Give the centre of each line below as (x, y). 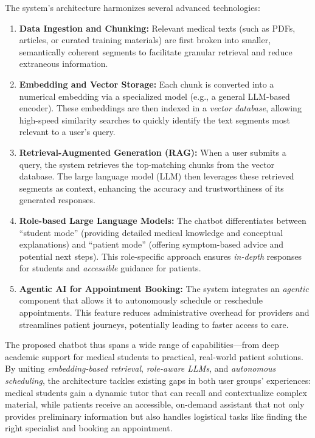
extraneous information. (64, 64)
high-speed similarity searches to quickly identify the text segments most (154, 120)
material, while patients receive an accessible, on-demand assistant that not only (155, 404)
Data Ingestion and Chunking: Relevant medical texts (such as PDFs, (157, 28)
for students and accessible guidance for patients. (110, 268)
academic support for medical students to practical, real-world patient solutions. (154, 356)
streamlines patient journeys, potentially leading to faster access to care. (154, 324)
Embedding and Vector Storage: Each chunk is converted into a (147, 84)
